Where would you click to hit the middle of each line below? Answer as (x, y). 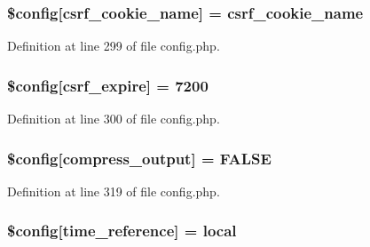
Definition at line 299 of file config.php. (114, 46)
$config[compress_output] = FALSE (139, 158)
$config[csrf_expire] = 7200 (108, 85)
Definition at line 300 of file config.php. (114, 119)
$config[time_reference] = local (122, 231)
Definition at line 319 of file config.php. (114, 191)
